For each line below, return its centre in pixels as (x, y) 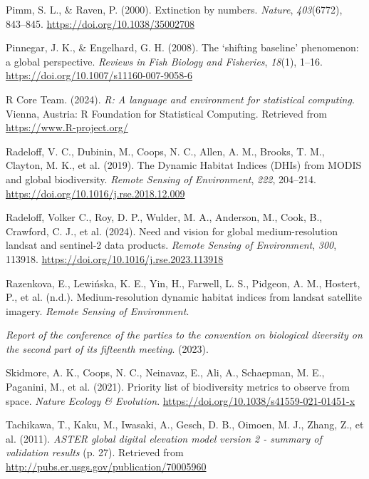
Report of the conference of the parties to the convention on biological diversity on (184, 335)
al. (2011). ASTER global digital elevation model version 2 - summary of (164, 438)
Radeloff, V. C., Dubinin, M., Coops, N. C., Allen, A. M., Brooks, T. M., (165, 151)
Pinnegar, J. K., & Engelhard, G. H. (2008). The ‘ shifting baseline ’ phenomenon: (182, 47)
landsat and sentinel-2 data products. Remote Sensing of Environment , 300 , (171, 245)
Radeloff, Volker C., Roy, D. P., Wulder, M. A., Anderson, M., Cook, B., (164, 217)
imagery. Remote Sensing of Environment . (98, 310)
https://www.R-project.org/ (67, 127)
